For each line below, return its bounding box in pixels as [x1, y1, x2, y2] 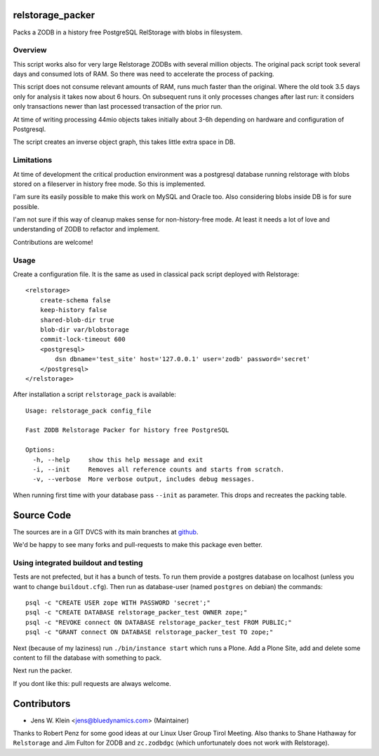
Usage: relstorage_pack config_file [25, 407, 152, 414]
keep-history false [39, 306, 107, 314]
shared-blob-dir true [39, 316, 115, 324]
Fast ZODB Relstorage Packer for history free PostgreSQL [25, 426, 230, 434]
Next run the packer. [13, 666, 73, 675]
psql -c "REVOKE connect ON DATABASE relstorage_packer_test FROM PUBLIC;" [25, 618, 292, 626]
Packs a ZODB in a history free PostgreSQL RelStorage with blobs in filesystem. [13, 28, 243, 36]
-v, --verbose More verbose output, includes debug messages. [32, 475, 255, 483]
